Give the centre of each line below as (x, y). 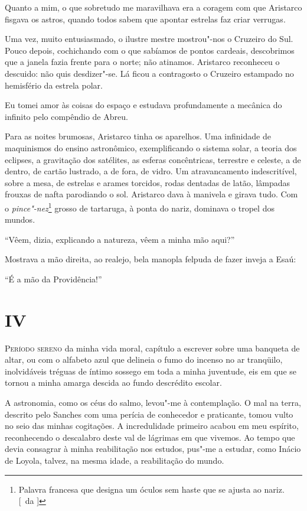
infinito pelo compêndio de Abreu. (66, 116)
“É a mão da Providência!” (53, 279)
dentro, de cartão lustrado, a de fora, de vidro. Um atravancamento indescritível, (151, 171)
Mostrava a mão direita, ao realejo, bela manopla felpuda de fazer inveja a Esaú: (151, 259)
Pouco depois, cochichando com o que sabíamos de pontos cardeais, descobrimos (150, 50)
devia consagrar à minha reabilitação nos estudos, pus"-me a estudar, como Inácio (153, 449)
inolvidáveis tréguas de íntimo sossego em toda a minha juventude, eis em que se (151, 371)
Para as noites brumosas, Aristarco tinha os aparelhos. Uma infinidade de (138, 136)
